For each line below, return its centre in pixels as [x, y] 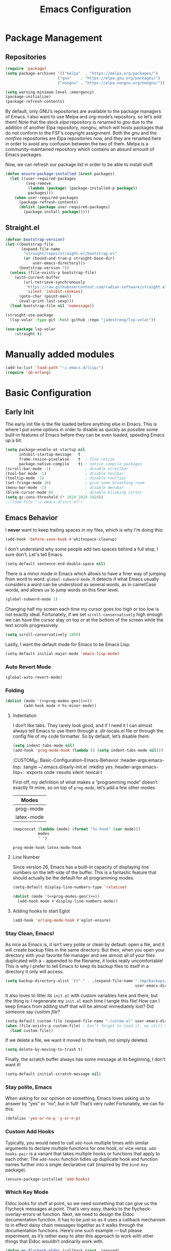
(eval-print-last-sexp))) [46, 301]
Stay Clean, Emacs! [30, 933]
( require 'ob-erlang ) [28, 373]
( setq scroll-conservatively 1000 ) [43, 635]
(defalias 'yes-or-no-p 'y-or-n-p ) [43, 1118]
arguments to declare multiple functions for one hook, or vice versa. [77, 1148]
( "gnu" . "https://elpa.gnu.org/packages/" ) [109, 78]
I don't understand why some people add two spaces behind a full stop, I [82, 549]
